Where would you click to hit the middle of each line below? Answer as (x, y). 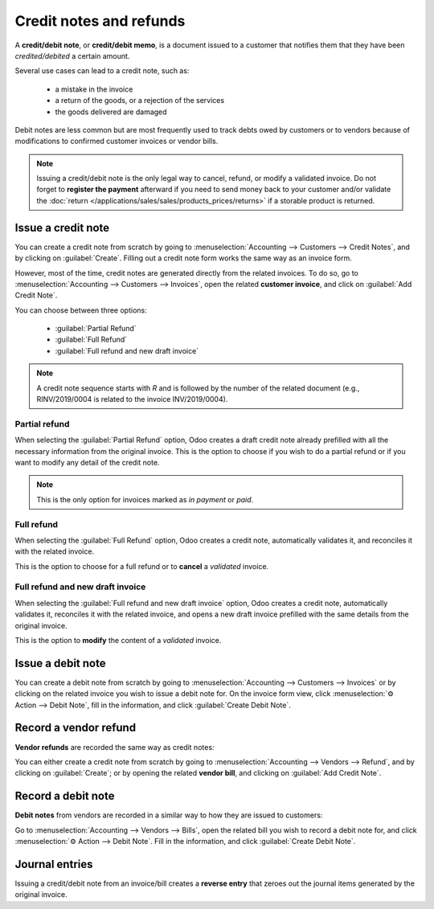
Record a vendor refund (76, 728)
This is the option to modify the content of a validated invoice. (118, 640)
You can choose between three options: (81, 310)
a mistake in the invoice (94, 89)
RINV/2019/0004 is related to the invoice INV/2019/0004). (132, 399)
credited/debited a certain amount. (72, 55)
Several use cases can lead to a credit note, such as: (102, 71)
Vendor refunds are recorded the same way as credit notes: (115, 747)
